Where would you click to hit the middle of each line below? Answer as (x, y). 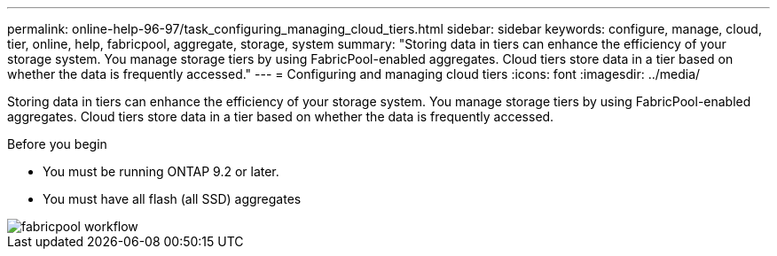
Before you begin (57, 144)
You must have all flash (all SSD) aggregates (172, 199)
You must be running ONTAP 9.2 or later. (161, 171)
